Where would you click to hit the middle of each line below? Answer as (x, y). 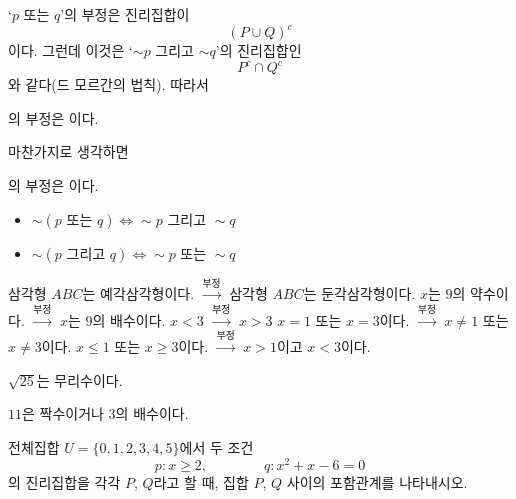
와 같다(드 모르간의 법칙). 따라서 (108, 84)
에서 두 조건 (216, 446)
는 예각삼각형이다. (138, 293)
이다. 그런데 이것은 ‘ (70, 50)
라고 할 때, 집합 (201, 481)
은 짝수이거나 (63, 413)
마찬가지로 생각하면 (68, 151)
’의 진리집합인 (258, 50)
